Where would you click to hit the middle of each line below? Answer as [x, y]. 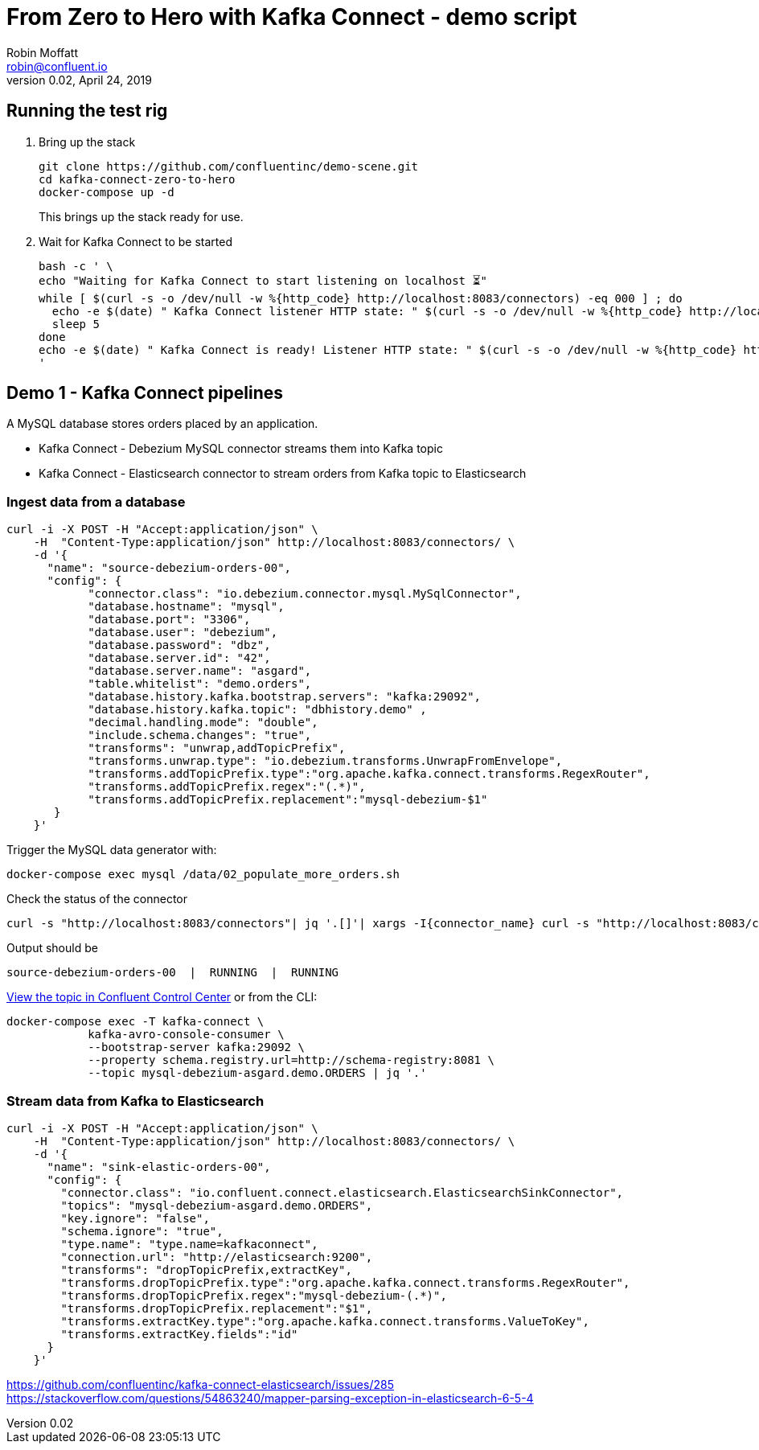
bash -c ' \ [76, 266]
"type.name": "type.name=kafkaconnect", [189, 1244]
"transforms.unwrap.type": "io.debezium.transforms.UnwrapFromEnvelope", [325, 761]
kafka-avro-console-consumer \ [186, 1035]
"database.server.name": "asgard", [200, 671]
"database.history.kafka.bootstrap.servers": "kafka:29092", [285, 697]
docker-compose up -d [107, 192]
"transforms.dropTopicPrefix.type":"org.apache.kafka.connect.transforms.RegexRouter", [345, 1282]
